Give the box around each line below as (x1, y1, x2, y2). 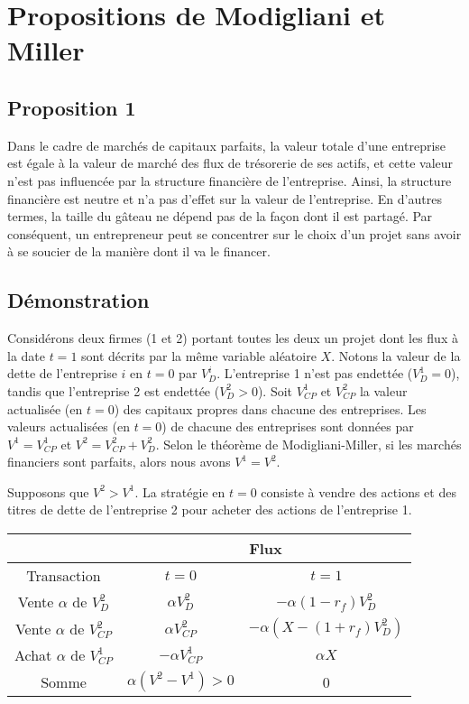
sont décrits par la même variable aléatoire (81, 346, 317, 365)
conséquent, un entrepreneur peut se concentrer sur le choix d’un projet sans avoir (7, 224, 462, 243)
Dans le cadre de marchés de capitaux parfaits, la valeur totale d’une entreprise (7, 135, 446, 154)
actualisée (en (7, 399, 83, 418)
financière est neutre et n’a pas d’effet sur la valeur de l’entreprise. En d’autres (7, 189, 442, 208)
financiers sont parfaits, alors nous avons (7, 452, 231, 471)
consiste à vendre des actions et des (261, 482, 456, 501)
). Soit (257, 381, 293, 400)
